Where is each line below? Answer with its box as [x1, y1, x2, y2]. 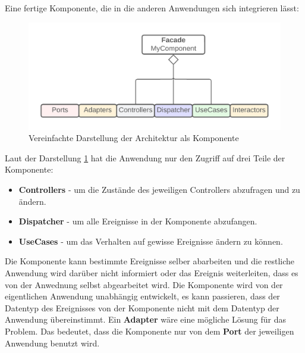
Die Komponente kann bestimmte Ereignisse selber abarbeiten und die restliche [5, 255, 295, 267]
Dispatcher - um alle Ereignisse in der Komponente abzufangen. [18, 215, 257, 227]
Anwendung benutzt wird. [5, 336, 100, 349]
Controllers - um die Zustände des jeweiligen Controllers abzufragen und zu [18, 183, 300, 196]
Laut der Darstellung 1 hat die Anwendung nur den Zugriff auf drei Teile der [5, 151, 285, 164]
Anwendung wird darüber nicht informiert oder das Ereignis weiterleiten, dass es [5, 267, 298, 279]
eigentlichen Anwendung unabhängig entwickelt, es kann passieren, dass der [5, 290, 280, 302]
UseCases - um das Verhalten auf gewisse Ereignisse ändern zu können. [18, 235, 283, 247]
